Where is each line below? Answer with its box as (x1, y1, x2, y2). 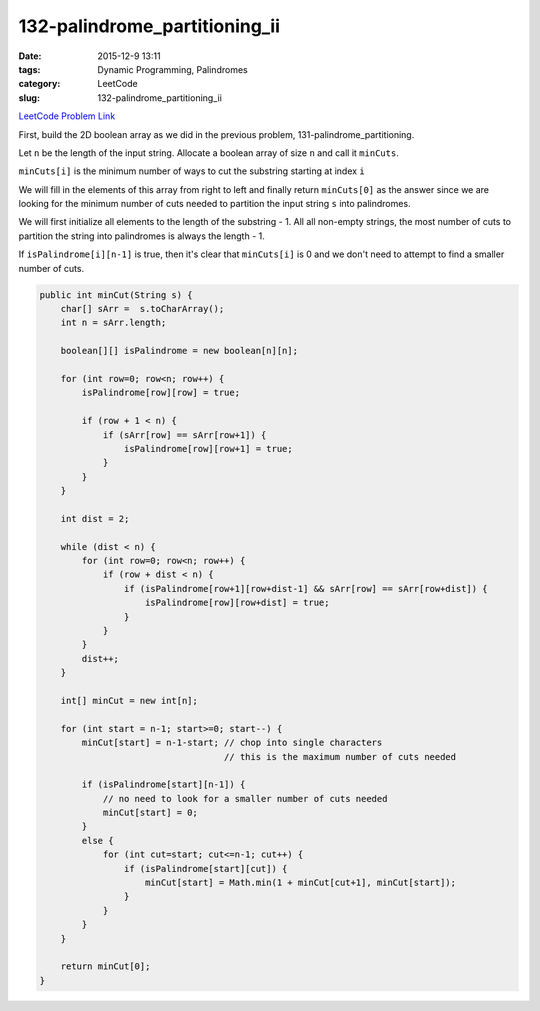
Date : (18, 50, 42, 62)
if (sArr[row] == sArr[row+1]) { (102, 429, 267, 440)
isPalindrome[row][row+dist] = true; (145, 597, 330, 609)
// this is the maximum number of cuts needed (223, 751, 457, 762)
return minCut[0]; (60, 961, 151, 972)
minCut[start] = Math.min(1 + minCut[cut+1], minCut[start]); (145, 877, 457, 889)
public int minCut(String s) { (39, 289, 194, 300)
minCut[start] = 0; (102, 807, 199, 819)
